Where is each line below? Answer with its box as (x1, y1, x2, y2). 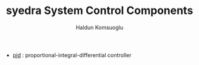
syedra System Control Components (5, 4, 194, 18)
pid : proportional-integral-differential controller (12, 51, 132, 58)
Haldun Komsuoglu (75, 24, 124, 31)
